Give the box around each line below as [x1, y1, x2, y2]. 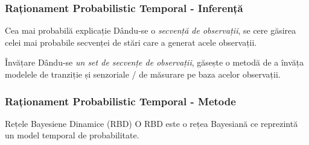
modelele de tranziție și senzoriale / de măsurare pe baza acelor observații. [5, 68, 281, 80]
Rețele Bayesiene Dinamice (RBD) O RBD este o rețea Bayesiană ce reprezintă [5, 117, 298, 129]
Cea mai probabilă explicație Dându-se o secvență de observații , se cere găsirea [5, 24, 296, 37]
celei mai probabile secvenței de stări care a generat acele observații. [5, 35, 257, 48]
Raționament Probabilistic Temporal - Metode [5, 93, 236, 108]
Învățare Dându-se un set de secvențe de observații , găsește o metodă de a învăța [5, 56, 304, 69]
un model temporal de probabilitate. [5, 129, 139, 141]
